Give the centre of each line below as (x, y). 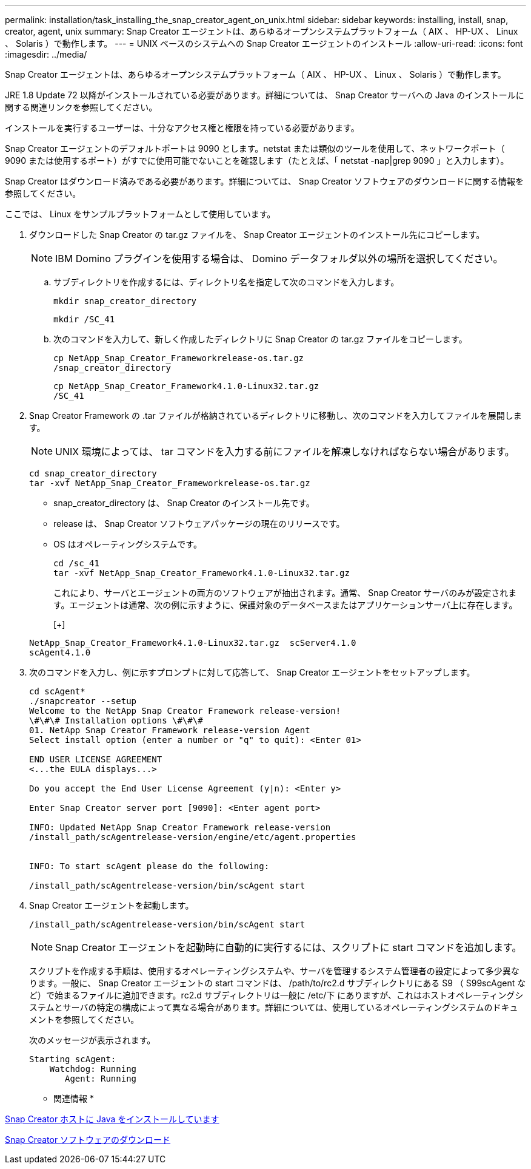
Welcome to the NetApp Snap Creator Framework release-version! (185, 711)
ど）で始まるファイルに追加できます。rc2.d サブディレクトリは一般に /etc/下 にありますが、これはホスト (239, 995)
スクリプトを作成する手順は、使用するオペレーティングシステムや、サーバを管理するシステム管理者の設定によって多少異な (274, 971)
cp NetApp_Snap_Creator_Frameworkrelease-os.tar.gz (179, 358)
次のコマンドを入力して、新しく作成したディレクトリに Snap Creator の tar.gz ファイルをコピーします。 (260, 339)
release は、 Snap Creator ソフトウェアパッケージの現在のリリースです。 (199, 524)
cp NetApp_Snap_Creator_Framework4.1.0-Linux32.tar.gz (186, 386)
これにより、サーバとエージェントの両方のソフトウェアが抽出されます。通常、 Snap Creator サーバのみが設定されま (285, 593)
